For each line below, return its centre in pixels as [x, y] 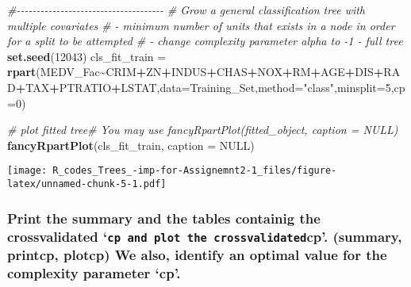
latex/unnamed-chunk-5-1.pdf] [87, 184]
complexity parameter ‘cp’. [94, 272]
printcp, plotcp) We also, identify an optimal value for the [197, 254]
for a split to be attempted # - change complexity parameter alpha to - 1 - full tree [205, 41]
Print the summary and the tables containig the [164, 218]
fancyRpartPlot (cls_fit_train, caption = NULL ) [131, 145]
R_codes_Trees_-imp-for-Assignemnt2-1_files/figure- [195, 171]
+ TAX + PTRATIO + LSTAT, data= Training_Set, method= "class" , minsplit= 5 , [205, 87]
